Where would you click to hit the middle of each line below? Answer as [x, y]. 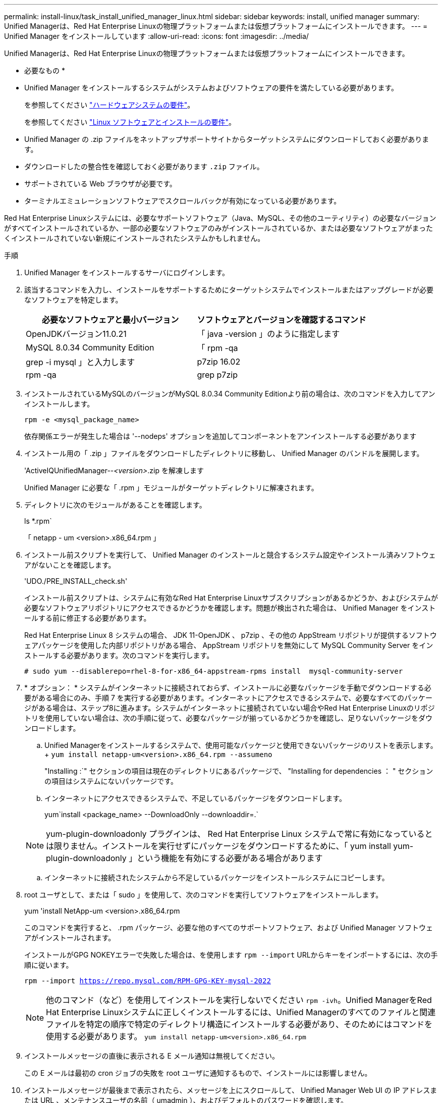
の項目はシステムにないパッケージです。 [111, 781]
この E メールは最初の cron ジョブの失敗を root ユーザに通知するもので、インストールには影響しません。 [198, 1073]
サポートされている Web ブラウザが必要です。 [100, 184]
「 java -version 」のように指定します [268, 334]
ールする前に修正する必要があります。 [88, 618]
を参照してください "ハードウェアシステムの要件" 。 [109, 105]
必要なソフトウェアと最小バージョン [111, 320]
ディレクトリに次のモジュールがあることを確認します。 [115, 505]
